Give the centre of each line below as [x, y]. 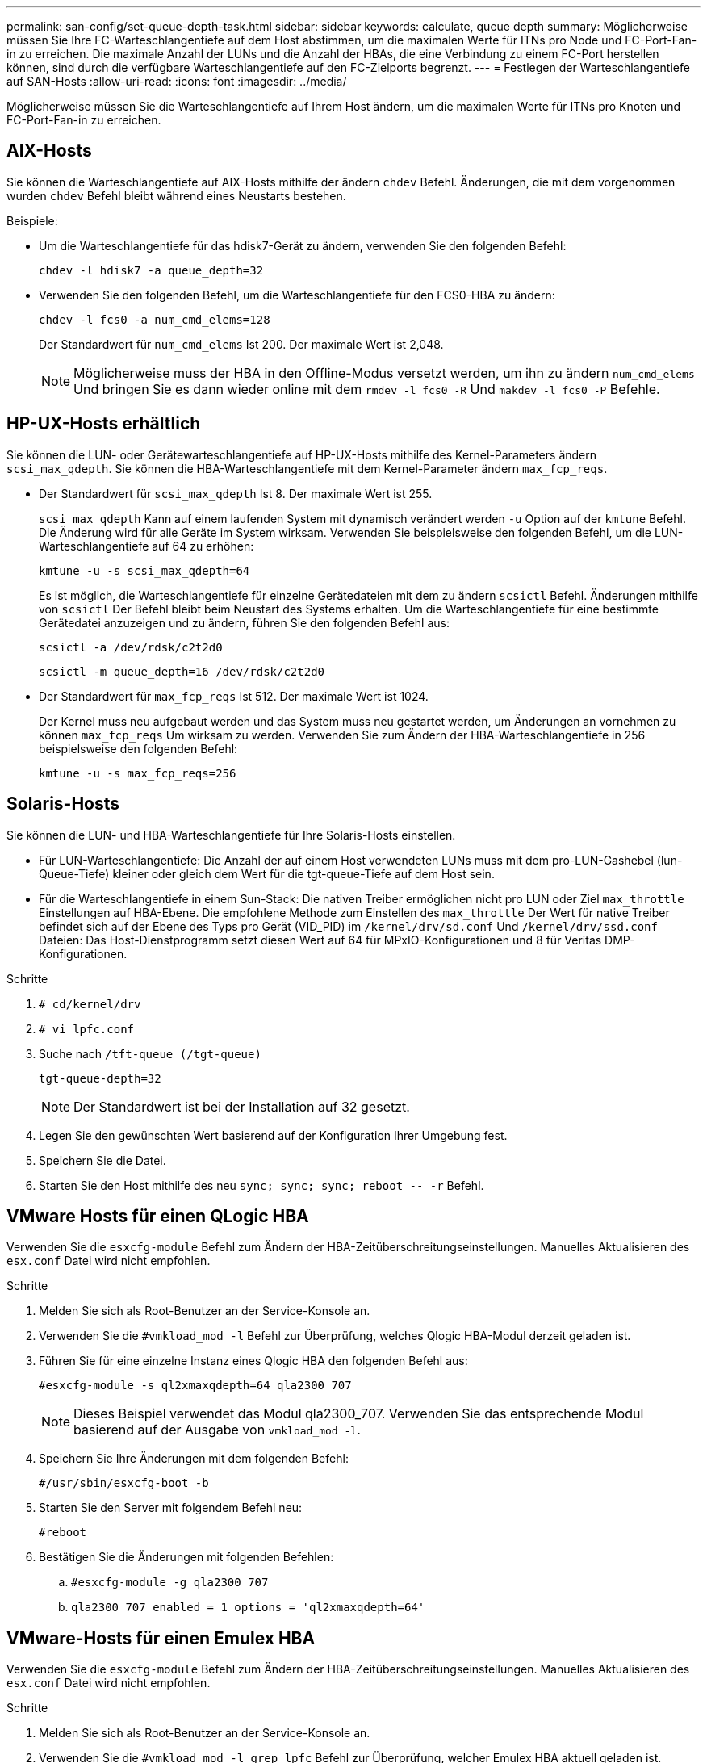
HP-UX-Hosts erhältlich [104, 424]
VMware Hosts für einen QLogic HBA [158, 1216]
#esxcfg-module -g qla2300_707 [170, 1583]
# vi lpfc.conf [87, 1029]
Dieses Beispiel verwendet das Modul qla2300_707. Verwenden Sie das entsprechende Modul [359, 1414]
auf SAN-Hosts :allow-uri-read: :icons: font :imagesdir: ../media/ [177, 81]
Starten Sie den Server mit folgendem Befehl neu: [171, 1508]
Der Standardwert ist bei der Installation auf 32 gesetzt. [242, 1106]
